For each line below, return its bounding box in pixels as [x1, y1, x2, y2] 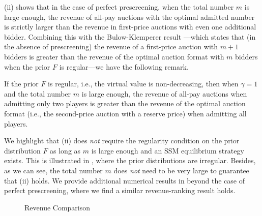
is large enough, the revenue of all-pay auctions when [81, 88, 247, 99]
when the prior [4, 61, 50, 72]
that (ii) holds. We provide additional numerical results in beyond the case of [4, 175, 245, 186]
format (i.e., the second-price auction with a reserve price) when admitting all [4, 108, 247, 118]
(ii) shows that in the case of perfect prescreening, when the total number [4, 2, 234, 12]
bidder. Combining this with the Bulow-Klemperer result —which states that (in [4, 31, 256, 42]
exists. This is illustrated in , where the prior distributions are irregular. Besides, [4, 155, 256, 166]
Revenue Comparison [24, 202, 91, 212]
